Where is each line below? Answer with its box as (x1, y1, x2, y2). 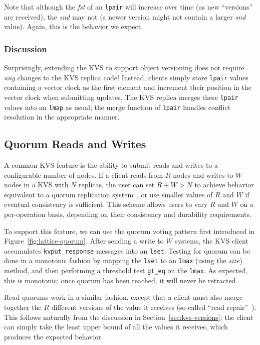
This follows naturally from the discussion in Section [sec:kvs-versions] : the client (4, 311, 253, 322)
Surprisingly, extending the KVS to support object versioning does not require (4, 62, 244, 73)
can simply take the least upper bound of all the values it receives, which (4, 321, 228, 332)
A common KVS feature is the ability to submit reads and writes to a (4, 160, 218, 170)
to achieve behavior (194, 179, 254, 190)
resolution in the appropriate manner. (4, 111, 120, 122)
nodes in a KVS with (4, 179, 69, 190)
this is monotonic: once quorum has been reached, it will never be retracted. (4, 275, 238, 285)
